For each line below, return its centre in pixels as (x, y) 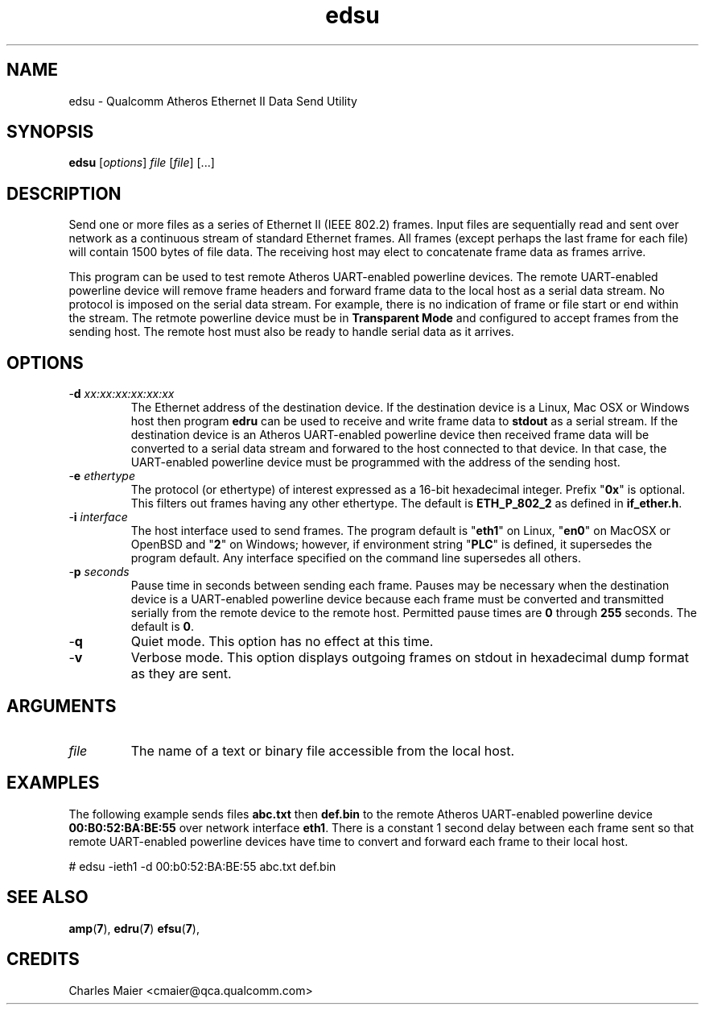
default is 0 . (162, 627)
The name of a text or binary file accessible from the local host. (323, 750)
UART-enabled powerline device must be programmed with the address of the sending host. (375, 462)
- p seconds (99, 572)
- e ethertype (102, 476)
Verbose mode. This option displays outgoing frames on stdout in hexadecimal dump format (410, 658)
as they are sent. (181, 674)
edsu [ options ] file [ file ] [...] (142, 163)
